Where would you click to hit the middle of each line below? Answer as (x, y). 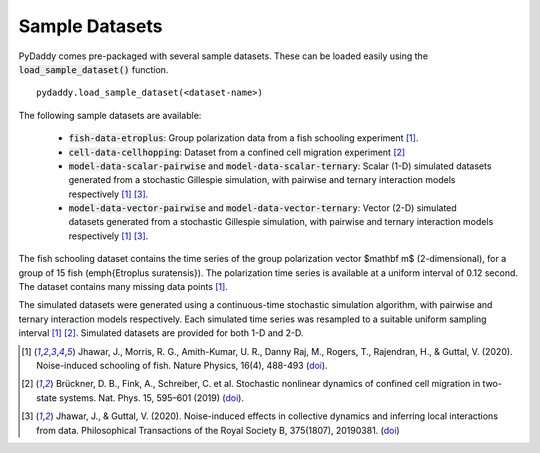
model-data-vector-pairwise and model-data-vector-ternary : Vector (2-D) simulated (262, 208)
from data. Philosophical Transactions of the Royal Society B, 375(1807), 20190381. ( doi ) (218, 430)
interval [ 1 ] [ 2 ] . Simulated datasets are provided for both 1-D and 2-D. (161, 333)
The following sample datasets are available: (110, 115)
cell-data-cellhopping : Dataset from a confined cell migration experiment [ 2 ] (237, 152)
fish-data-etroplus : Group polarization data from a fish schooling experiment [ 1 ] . (243, 138)
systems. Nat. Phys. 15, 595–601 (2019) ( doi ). (151, 397)
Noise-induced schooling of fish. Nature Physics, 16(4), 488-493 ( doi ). (182, 365)
